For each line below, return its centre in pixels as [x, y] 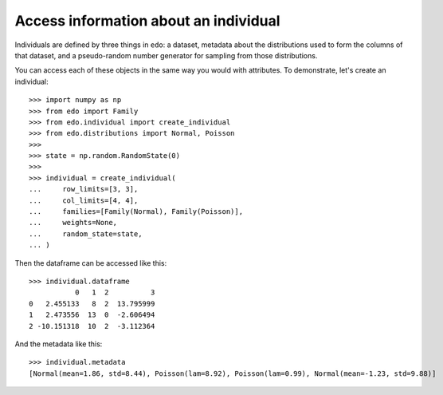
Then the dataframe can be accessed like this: [91, 263]
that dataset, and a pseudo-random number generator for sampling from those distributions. [166, 55]
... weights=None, [73, 223]
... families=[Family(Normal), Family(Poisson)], [136, 212]
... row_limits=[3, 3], [84, 189]
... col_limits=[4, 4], [84, 200]
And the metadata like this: [59, 344]
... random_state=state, [86, 234]
